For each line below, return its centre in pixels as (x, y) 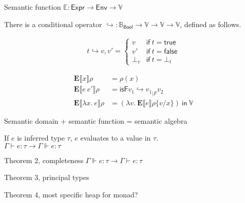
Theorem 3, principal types (47, 177)
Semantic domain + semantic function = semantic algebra (96, 120)
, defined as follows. (211, 24)
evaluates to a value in (116, 138)
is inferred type (41, 138)
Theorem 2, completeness (44, 160)
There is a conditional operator (53, 24)
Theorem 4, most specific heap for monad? (71, 194)
